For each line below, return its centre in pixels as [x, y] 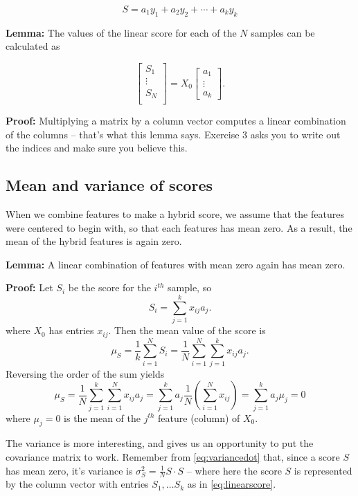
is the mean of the [102, 417]
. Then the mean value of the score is [187, 330]
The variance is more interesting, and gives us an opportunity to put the [160, 443]
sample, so [190, 287]
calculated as [33, 46]
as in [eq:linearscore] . [232, 484]
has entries [71, 330]
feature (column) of [199, 417]
